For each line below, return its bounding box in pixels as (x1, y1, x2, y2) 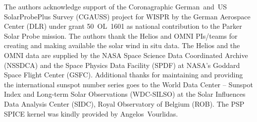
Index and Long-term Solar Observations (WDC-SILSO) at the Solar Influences (4, 89, 246, 99)
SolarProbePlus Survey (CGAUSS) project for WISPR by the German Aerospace (4, 11, 251, 21)
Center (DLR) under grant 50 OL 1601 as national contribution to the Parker (4, 21, 242, 31)
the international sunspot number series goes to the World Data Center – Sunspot (4, 79, 253, 89)
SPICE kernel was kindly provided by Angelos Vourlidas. (4, 108, 178, 119)
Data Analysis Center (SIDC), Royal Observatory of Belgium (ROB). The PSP (4, 98, 245, 109)
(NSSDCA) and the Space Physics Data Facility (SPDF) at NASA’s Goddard (4, 60, 240, 70)
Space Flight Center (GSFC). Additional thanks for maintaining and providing (4, 69, 243, 80)
